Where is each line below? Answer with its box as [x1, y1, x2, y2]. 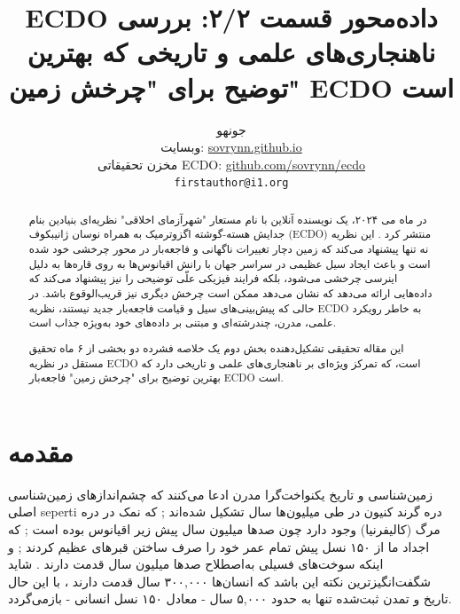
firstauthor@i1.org [174, 177, 289, 190]
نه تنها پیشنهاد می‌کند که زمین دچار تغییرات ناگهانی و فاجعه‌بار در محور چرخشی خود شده [28, 241, 429, 256]
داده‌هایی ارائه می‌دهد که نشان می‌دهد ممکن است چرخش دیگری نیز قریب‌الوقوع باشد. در [28, 286, 433, 301]
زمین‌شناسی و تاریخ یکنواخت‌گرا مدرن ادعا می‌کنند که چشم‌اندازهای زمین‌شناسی [8, 484, 433, 503]
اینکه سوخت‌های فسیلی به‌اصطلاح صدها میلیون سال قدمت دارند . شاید [8, 555, 384, 573]
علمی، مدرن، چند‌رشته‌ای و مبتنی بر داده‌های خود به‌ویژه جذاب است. [28, 315, 337, 330]
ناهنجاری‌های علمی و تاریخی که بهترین [27, 34, 436, 70]
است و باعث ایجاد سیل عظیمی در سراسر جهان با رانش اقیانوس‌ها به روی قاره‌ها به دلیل [28, 256, 431, 271]
